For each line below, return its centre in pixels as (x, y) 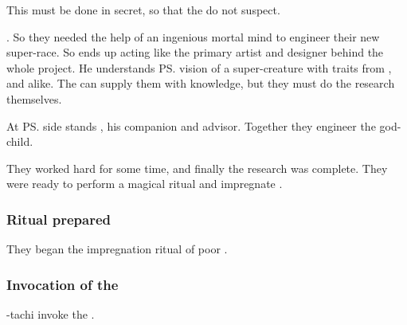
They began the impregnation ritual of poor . (117, 249)
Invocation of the (63, 284)
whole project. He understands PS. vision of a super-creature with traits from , (199, 67)
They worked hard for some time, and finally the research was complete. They (197, 168)
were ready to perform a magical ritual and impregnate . (145, 184)
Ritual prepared (59, 219)
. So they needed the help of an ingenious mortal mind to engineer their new (193, 36)
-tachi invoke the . (51, 313)
